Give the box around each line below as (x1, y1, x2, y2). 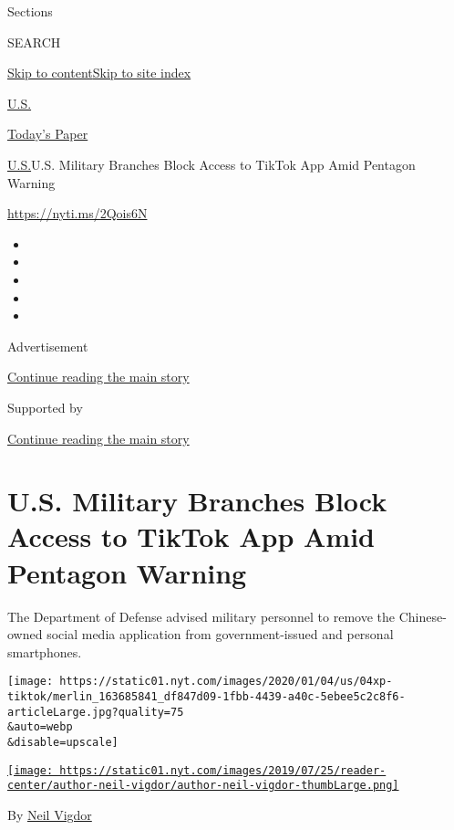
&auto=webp (7, 720, 73, 734)
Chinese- (398, 606, 447, 625)
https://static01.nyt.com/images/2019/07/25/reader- (59, 763, 387, 777)
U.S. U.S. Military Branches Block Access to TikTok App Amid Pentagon (7, 154, 416, 173)
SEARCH (7, 32, 61, 51)
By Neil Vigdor (7, 804, 92, 824)
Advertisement (7, 336, 88, 355)
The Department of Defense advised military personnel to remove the (7, 606, 396, 625)
